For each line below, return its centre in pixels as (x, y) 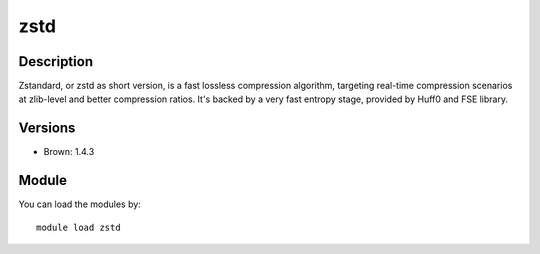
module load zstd (78, 227)
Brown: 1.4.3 (69, 152)
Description (56, 61)
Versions (47, 128)
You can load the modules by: (80, 204)
